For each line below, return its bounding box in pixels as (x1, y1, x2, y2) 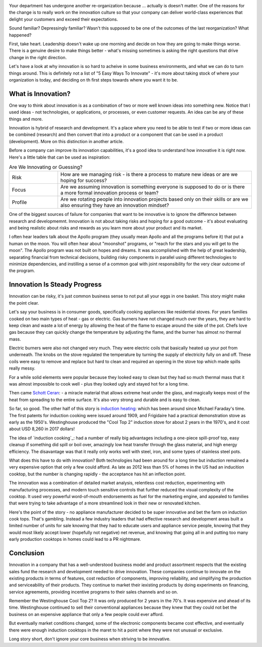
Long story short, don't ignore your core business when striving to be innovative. (9, 636, 171, 642)
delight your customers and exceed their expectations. (9, 16, 118, 22)
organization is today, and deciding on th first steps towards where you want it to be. (9, 77, 178, 82)
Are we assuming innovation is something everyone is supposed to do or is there (60, 183, 245, 190)
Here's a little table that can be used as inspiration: (9, 154, 111, 160)
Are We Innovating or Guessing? (9, 164, 82, 171)
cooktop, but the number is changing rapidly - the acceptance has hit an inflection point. (9, 471, 186, 477)
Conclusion (9, 549, 45, 557)
